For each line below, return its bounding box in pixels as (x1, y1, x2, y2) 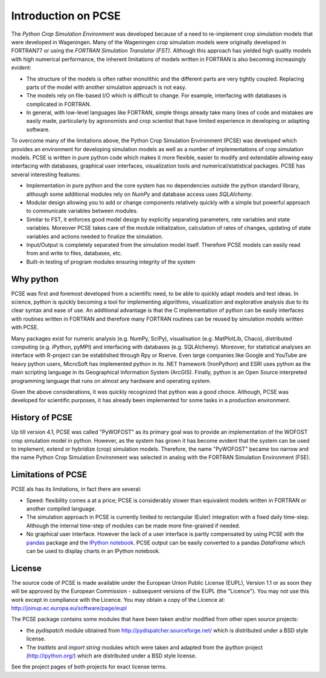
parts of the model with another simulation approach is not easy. (26, 83, 187, 91)
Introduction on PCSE (11, 9, 121, 22)
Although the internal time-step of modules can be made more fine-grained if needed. (26, 522, 241, 529)
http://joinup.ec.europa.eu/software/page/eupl (11, 605, 127, 612)
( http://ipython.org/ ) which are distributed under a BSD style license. (26, 652, 197, 659)
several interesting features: (11, 171, 81, 178)
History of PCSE (11, 412, 72, 423)
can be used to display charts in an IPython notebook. (26, 547, 161, 555)
